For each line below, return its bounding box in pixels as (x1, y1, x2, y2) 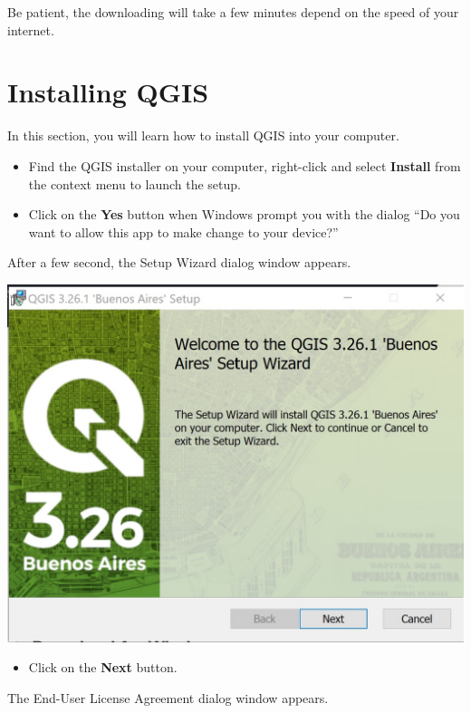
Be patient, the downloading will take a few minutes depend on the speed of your (7, 3, 459, 21)
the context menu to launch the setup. (28, 174, 241, 193)
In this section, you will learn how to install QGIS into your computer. (7, 126, 399, 145)
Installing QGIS (7, 73, 209, 111)
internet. (7, 20, 54, 39)
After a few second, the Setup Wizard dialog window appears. (7, 253, 351, 272)
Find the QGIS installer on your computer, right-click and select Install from (28, 156, 461, 175)
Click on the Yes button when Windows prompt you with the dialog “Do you (28, 205, 460, 224)
